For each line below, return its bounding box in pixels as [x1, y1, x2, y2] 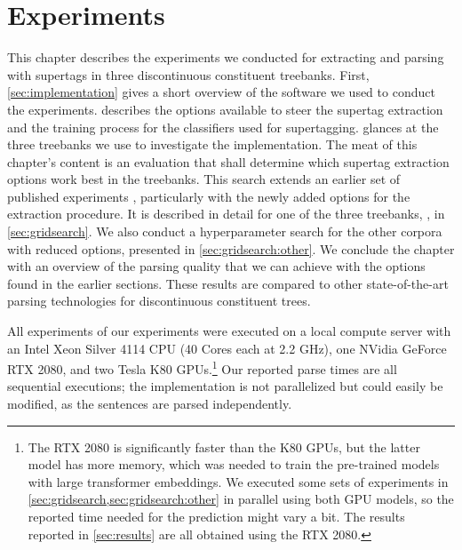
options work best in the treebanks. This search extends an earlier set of [7, 170, 401, 188]
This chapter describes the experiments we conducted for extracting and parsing [7, 48, 444, 67]
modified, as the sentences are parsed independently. [7, 395, 292, 413]
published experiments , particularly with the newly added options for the [7, 187, 410, 205]
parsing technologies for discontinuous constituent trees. [7, 291, 311, 310]
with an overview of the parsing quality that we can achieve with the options [7, 257, 426, 275]
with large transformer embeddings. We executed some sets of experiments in [28, 472, 449, 490]
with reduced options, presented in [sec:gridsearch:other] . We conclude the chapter [7, 239, 455, 258]
